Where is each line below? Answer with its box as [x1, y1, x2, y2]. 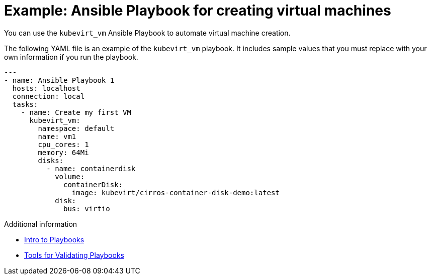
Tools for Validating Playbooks [24, 250, 124, 259]
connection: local [12, 92, 85, 100]
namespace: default [38, 124, 115, 132]
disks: [38, 156, 64, 165]
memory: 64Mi [38, 148, 89, 157]
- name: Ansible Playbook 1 [4, 76, 115, 84]
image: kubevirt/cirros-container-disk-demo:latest [71, 188, 280, 197]
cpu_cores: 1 [38, 140, 89, 149]
